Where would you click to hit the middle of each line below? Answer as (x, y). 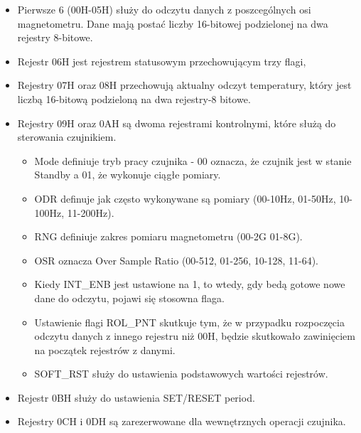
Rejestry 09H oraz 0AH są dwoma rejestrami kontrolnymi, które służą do (177, 123)
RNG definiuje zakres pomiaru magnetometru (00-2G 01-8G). (168, 236)
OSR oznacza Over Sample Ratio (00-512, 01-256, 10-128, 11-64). (176, 260)
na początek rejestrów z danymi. (105, 349)
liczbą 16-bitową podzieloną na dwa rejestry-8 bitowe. (134, 98)
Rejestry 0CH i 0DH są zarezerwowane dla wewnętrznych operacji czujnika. (182, 421)
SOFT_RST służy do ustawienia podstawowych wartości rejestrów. (181, 374)
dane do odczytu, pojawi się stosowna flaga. (129, 298)
